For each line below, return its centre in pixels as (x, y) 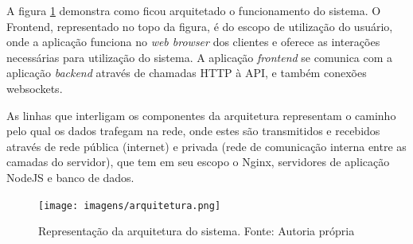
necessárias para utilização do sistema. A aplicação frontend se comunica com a (200, 57)
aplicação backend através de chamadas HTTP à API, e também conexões (187, 73)
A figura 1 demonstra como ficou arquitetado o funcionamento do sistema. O (194, 10)
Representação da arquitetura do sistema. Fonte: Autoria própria (197, 231)
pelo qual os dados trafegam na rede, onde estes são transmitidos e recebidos (193, 131)
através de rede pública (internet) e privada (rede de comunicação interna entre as (206, 146)
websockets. (35, 88)
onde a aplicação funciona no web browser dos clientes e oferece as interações (193, 42)
